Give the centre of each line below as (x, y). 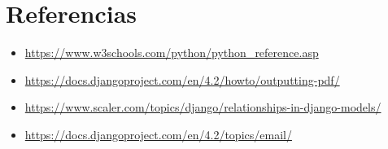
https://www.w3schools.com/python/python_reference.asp (172, 53)
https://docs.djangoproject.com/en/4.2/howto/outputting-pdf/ (182, 79)
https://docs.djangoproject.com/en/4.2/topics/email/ (158, 134)
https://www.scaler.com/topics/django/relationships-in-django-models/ (203, 107)
